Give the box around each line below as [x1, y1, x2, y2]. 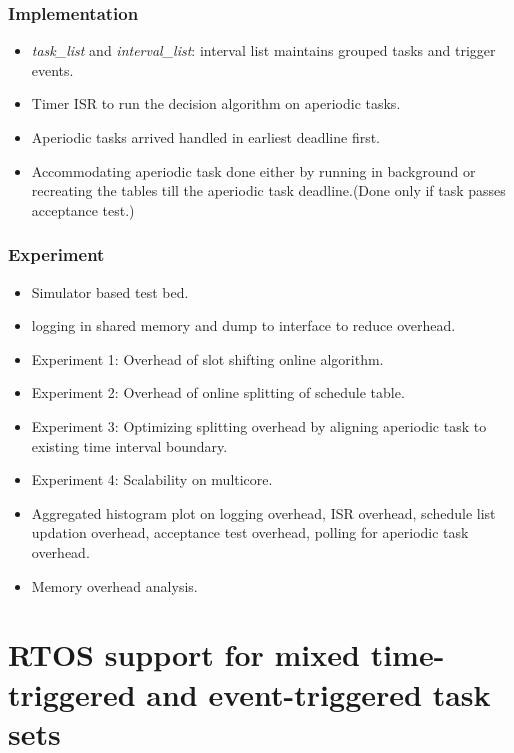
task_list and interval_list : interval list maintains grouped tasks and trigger [31, 40, 496, 61]
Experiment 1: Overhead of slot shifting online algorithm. [31, 348, 384, 369]
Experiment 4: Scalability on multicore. [31, 469, 273, 490]
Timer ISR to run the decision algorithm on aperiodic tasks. [31, 93, 401, 114]
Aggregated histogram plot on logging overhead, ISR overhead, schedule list [31, 502, 496, 523]
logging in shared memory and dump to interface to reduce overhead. [31, 315, 456, 336]
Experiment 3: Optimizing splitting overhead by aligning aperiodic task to [31, 415, 487, 436]
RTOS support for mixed [8, 634, 360, 675]
